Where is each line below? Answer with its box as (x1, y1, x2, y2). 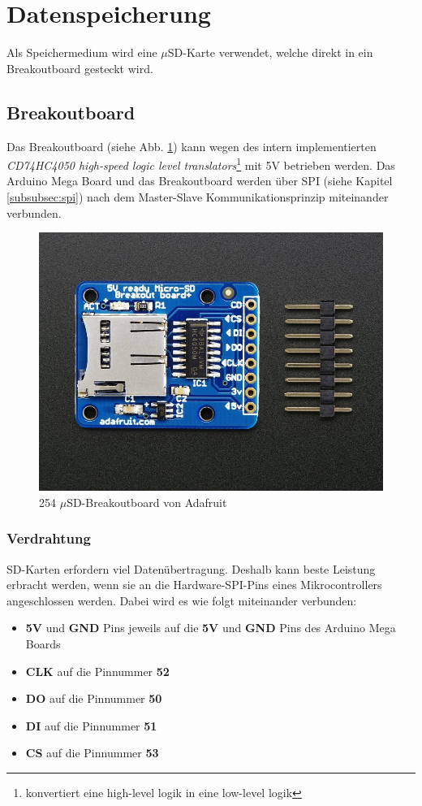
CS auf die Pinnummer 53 (25, 744, 159, 761)
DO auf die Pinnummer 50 (25, 690, 162, 707)
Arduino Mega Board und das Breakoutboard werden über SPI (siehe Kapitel (6, 172, 393, 189)
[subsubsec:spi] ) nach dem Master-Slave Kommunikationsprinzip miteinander (6, 188, 389, 205)
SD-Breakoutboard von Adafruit (67, 493, 227, 510)
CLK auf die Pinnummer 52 (25, 662, 170, 679)
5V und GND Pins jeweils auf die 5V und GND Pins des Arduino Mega (25, 619, 396, 636)
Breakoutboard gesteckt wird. (6, 59, 153, 76)
